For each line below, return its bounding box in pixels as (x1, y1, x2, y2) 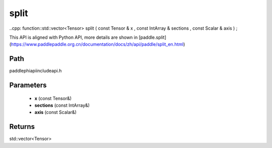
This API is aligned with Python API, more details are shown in (9, 34, 138, 40)
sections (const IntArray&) (34, 102, 90, 108)
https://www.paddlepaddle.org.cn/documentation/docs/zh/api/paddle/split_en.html (11, 41, 184, 47)
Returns (9, 122, 35, 131)
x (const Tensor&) (34, 95, 72, 101)
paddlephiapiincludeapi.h (9, 68, 62, 74)
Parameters (9, 81, 47, 90)
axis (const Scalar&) (34, 109, 77, 115)
